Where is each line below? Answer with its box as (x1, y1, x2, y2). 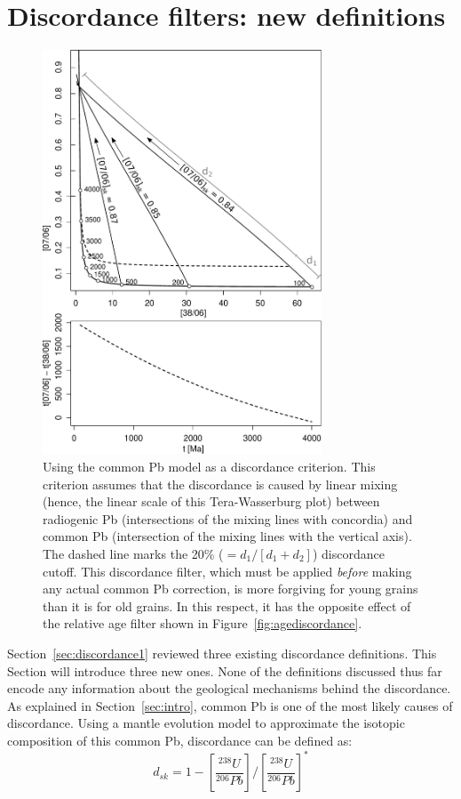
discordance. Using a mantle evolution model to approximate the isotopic (7, 714, 405, 732)
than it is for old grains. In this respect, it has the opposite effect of (43, 596, 411, 615)
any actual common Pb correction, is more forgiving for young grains (43, 579, 418, 598)
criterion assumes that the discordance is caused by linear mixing (43, 474, 398, 493)
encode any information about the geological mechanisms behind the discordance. (7, 679, 451, 698)
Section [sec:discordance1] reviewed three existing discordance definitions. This (7, 643, 437, 662)
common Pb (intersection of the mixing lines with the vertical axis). (43, 527, 412, 545)
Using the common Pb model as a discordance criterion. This (43, 457, 376, 476)
